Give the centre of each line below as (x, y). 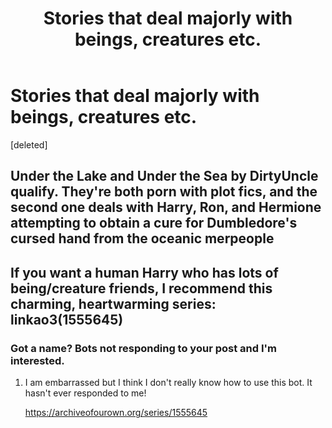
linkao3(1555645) (67, 319)
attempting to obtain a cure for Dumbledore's (154, 223)
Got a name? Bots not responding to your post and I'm (143, 348)
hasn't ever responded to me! (85, 393)
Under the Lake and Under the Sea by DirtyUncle (164, 176)
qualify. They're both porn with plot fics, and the (164, 192)
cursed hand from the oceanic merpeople (142, 238)
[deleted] (29, 144)
